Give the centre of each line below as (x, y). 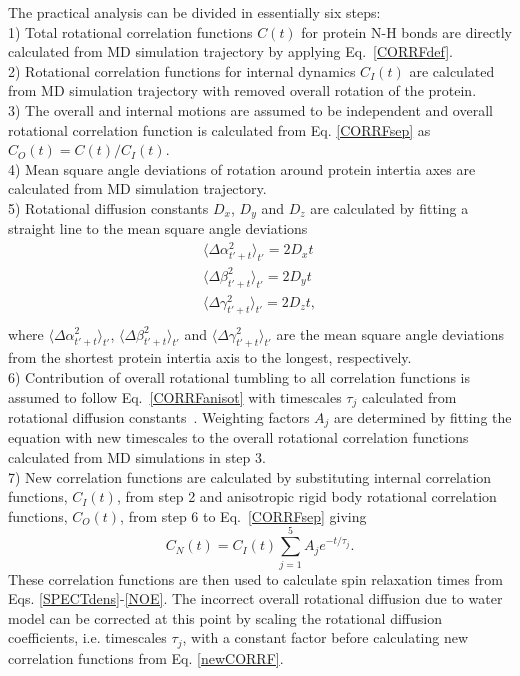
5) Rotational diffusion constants (108, 207)
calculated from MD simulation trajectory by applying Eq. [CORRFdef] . (230, 51)
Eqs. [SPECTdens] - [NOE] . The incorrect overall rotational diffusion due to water (255, 598)
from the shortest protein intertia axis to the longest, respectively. (210, 357)
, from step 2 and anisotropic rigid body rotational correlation (306, 496)
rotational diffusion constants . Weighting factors (159, 416)
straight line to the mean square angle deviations (158, 228)
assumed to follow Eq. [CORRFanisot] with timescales (175, 396)
